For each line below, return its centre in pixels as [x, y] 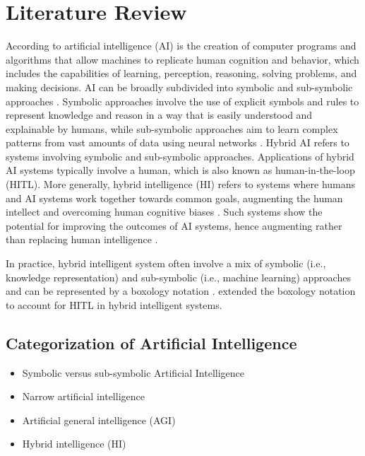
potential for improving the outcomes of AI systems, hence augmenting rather [174, 225]
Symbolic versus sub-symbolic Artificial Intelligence [133, 372]
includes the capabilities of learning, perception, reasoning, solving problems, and [181, 73]
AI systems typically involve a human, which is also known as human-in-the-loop [180, 170]
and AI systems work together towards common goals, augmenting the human [174, 198]
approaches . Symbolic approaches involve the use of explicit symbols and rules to [182, 101]
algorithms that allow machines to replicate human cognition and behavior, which [182, 59]
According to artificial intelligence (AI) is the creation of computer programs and [181, 46]
